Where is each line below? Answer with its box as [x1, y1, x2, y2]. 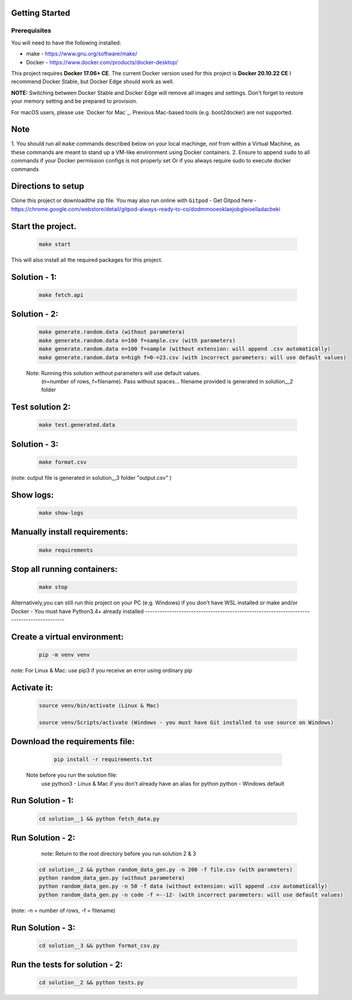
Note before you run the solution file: [26, 771, 117, 779]
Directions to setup [11, 181, 84, 191]
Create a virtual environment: [11, 632, 124, 642]
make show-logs [39, 509, 84, 516]
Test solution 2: [11, 402, 71, 412]
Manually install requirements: [11, 527, 129, 537]
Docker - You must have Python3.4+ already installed [11, 607, 144, 615]
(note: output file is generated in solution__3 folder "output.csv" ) [11, 474, 171, 481]
